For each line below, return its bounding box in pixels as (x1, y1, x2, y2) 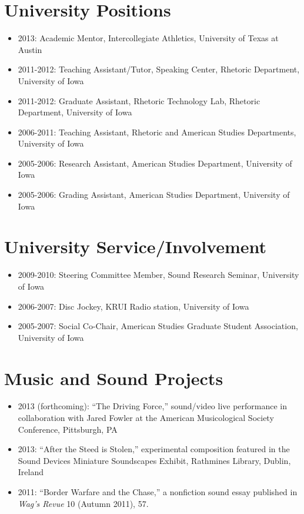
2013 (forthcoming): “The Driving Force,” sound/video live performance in (18, 400, 288, 412)
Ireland (18, 466, 44, 478)
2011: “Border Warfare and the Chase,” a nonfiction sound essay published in (18, 486, 298, 498)
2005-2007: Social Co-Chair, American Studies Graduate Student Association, (18, 320, 298, 332)
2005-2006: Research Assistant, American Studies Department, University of (18, 157, 292, 169)
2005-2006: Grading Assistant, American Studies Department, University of (18, 188, 290, 201)
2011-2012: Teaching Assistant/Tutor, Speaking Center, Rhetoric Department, (18, 63, 300, 75)
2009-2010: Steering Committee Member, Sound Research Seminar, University (18, 268, 299, 281)
